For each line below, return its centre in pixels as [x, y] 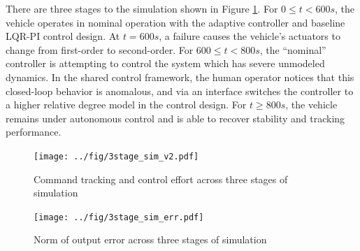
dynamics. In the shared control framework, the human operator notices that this [180, 77]
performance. [34, 132]
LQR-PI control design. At [63, 36]
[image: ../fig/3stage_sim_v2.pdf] [116, 156]
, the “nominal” [293, 49]
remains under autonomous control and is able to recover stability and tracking [175, 118]
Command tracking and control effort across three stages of [161, 179]
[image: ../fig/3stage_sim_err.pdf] [119, 217]
